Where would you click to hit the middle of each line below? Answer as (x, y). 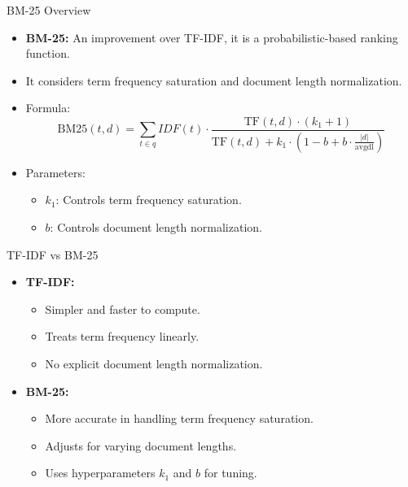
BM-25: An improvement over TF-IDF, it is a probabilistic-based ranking (212, 37)
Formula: (48, 108)
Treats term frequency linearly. (122, 336)
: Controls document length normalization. (156, 227)
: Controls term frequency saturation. (149, 200)
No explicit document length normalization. (154, 364)
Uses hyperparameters (100, 473)
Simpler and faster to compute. (123, 309)
